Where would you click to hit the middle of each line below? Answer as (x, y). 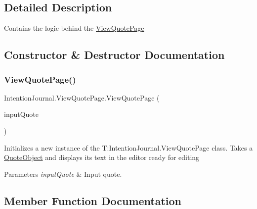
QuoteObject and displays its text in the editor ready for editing (102, 157)
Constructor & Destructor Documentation (114, 55)
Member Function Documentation (93, 200)
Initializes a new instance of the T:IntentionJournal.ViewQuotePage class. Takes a (128, 147)
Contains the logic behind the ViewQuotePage (74, 28)
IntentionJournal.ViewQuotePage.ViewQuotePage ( (82, 97)
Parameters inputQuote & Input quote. (63, 174)
